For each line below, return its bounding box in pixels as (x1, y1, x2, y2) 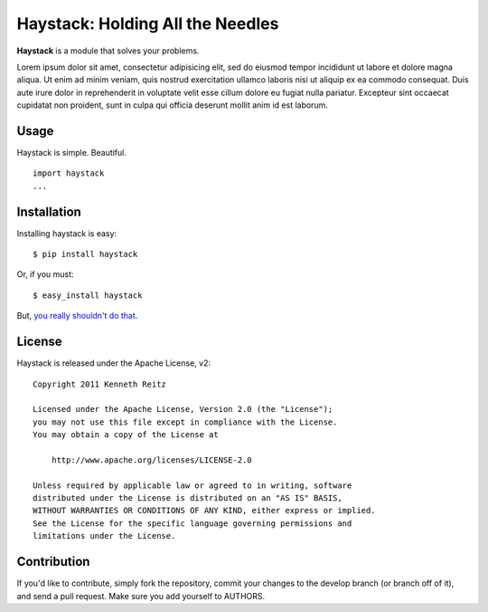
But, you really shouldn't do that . (16, 311, 138, 321)
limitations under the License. (33, 531, 176, 541)
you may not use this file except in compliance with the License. (33, 416, 338, 427)
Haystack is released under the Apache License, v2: (16, 358, 211, 368)
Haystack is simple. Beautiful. (16, 148, 127, 158)
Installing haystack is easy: (16, 227, 117, 239)
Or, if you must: (16, 269, 74, 280)
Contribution (16, 554, 90, 569)
